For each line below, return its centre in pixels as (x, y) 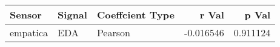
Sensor (26, 15)
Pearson (113, 32)
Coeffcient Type (135, 15)
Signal (72, 15)
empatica (29, 32)
